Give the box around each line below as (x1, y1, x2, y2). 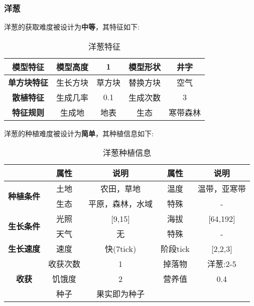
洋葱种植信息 (102, 147, 151, 159)
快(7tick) (104, 243, 137, 255)
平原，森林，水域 (88, 198, 153, 210)
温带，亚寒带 (197, 183, 246, 195)
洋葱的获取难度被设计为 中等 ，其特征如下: (4, 22, 140, 32)
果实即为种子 (96, 288, 145, 300)
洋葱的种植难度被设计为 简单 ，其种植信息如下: (4, 128, 154, 138)
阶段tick (161, 243, 190, 255)
